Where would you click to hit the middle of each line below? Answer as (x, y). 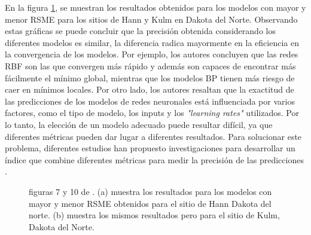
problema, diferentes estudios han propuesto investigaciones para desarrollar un (150, 148)
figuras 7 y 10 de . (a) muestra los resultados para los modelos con (150, 191)
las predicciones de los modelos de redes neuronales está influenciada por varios (150, 101)
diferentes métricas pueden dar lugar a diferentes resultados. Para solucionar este (153, 136)
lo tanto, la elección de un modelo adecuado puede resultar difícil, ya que (139, 124)
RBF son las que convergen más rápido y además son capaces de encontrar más (150, 65)
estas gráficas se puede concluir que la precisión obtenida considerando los (140, 31)
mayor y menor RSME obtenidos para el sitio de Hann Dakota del (150, 203)
